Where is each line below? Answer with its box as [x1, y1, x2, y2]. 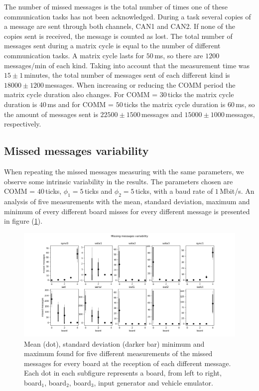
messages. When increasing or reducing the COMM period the [45, 79, 236, 90]
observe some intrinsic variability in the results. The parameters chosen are [4, 176, 233, 186]
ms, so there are [154, 50, 203, 60]
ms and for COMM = [47, 99, 114, 109]
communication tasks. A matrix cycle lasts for [4, 50, 144, 60]
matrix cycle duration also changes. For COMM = [4, 89, 158, 100]
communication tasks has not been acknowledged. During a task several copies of [4, 11, 251, 21]
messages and [141, 109, 182, 119]
